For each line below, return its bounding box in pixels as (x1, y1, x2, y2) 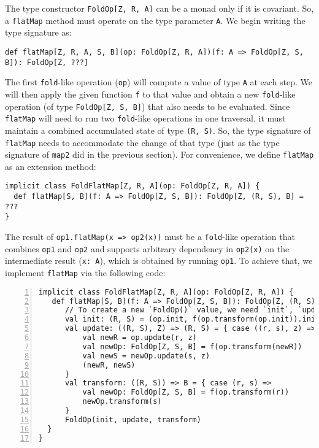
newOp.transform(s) (82, 397, 162, 406)
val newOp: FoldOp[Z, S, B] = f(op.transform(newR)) (82, 342, 302, 351)
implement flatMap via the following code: (5, 266, 166, 279)
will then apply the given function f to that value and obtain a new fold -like (5, 87, 296, 100)
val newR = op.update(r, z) (82, 333, 197, 342)
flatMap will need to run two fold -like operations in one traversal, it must (5, 112, 286, 125)
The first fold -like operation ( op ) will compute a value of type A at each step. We (5, 75, 313, 88)
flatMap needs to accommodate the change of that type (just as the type (5, 136, 280, 149)
